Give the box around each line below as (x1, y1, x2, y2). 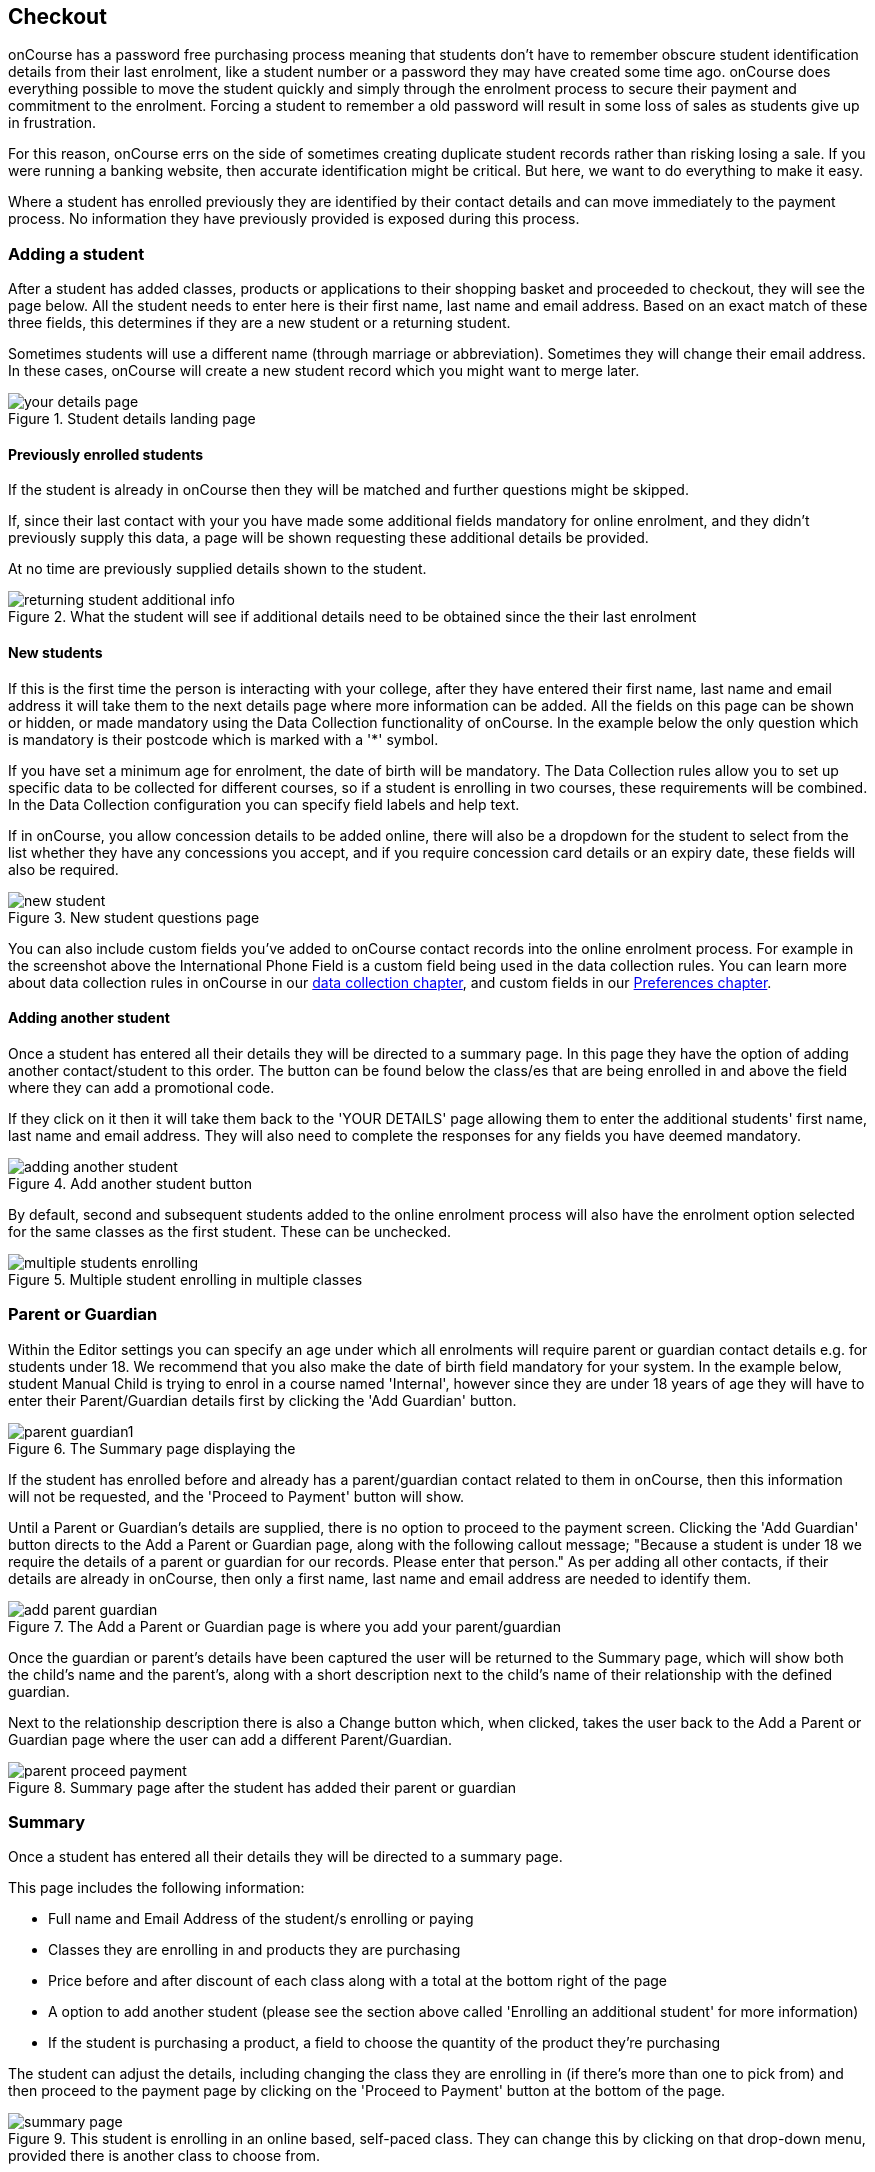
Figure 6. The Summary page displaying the (8, 1439, 296, 1457)
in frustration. (8, 114, 97, 132)
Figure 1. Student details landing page (8, 410, 256, 428)
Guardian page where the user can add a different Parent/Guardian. (8, 1730, 453, 1748)
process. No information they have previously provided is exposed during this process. (8, 210, 580, 228)
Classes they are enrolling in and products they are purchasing (48, 1941, 461, 1959)
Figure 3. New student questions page (8, 908, 260, 926)
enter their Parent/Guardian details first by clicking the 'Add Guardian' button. (8, 1391, 517, 1409)
